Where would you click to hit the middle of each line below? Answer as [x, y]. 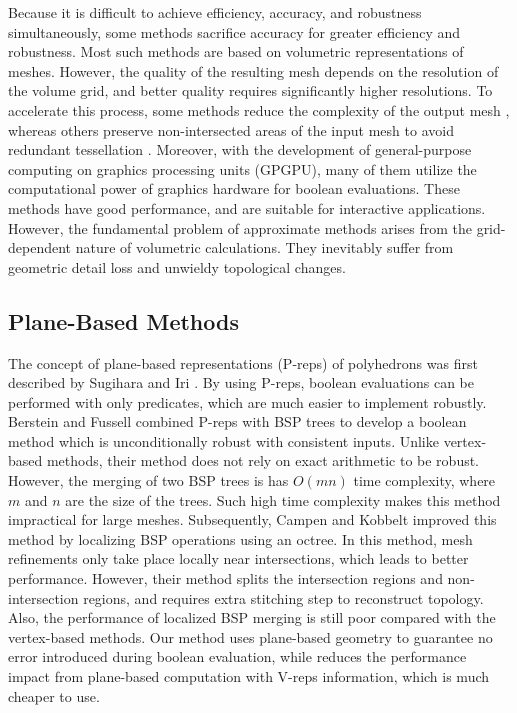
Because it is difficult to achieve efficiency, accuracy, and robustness [215, 12]
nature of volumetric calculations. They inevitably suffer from [264, 247]
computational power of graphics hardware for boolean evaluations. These [234, 188]
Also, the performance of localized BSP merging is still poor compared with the [252, 617]
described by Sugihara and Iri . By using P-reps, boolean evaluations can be [241, 382]
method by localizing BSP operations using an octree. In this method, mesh [240, 538]
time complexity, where [424, 480]
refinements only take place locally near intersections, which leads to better [238, 558]
